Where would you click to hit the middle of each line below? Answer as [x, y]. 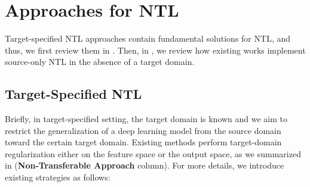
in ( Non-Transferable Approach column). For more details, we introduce [145, 165]
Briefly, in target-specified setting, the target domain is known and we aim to [146, 119]
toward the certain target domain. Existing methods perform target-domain [143, 142]
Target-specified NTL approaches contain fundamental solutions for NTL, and [148, 38]
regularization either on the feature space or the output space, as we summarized [153, 153]
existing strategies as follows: [58, 177]
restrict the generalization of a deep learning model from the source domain [143, 130]
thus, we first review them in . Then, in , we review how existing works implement [155, 50]
